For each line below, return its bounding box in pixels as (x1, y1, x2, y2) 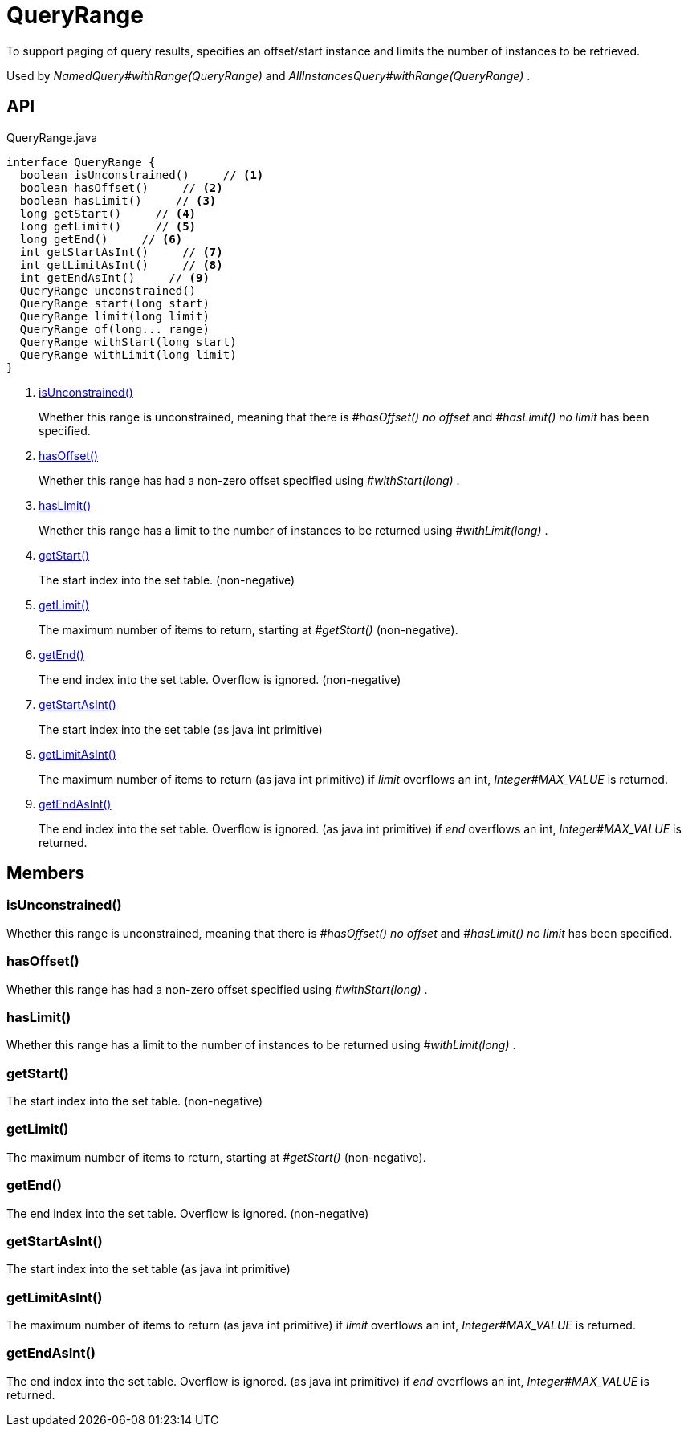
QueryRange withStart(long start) (19, 335, 237, 348)
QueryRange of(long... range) (19, 322, 210, 336)
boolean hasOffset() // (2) (19, 181, 223, 194)
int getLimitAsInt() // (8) (19, 258, 223, 271)
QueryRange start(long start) (19, 296, 210, 310)
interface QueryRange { (6, 155, 156, 169)
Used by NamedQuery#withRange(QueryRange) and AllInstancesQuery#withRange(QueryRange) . (6, 68, 531, 83)
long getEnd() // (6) (19, 232, 183, 246)
